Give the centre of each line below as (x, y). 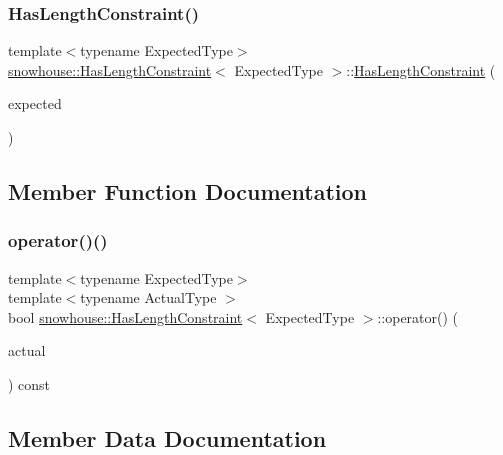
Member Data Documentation (167, 437)
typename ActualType (148, 297)
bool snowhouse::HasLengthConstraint (125, 316)
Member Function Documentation (188, 190)
